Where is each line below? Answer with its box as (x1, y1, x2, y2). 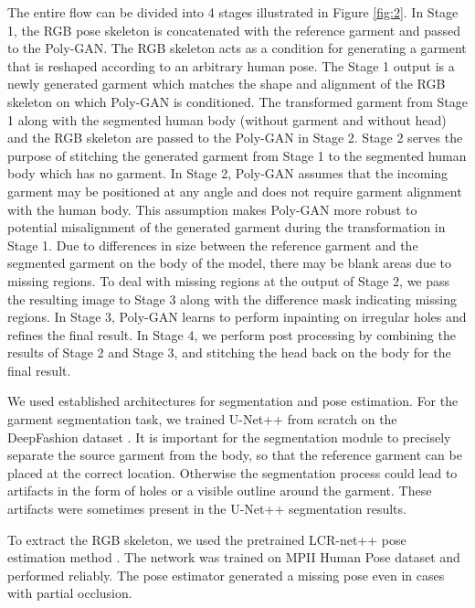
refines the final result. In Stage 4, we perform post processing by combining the (7, 325, 456, 344)
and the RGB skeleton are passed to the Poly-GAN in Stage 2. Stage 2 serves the (7, 128, 463, 147)
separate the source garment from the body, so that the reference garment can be (7, 445, 462, 464)
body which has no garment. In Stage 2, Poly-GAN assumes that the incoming (7, 164, 449, 183)
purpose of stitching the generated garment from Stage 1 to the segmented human (7, 145, 467, 165)
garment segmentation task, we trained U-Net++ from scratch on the (7, 410, 397, 429)
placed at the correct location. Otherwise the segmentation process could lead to (7, 463, 458, 482)
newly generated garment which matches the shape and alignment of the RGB (7, 74, 446, 93)
